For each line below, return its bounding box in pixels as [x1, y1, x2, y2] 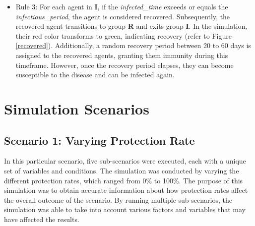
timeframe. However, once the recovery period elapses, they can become [15, 59, 234, 70]
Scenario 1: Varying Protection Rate [4, 132, 195, 148]
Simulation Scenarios [4, 98, 149, 118]
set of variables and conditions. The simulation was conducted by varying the [4, 165, 239, 175]
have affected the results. [4, 214, 79, 224]
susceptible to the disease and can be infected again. [15, 69, 175, 80]
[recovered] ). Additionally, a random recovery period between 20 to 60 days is [15, 40, 251, 51]
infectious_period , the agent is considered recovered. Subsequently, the [15, 11, 230, 21]
